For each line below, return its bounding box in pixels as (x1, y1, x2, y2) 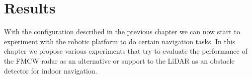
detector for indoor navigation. (4, 65, 97, 76)
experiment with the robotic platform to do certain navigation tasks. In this (4, 36, 236, 46)
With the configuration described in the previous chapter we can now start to (4, 26, 240, 37)
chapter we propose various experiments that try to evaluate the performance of (4, 46, 248, 56)
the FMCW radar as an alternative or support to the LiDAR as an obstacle (4, 55, 235, 66)
